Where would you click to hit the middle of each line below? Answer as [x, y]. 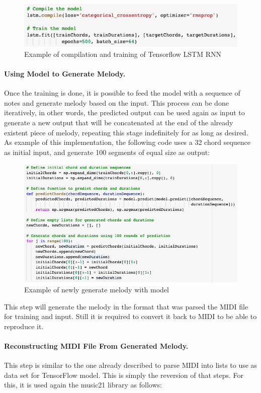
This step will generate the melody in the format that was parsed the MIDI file [126, 306]
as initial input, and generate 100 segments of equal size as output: [107, 152]
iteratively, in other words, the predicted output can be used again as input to [124, 112]
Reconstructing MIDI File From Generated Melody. [96, 345]
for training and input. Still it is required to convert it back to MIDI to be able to [130, 316]
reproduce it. [24, 326]
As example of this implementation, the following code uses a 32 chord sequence [127, 142]
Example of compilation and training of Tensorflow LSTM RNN [123, 54]
